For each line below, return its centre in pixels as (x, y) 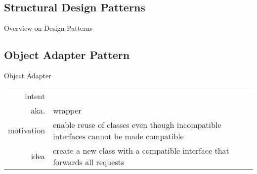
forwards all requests (89, 162)
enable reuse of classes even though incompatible (137, 124)
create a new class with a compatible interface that (141, 150)
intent (35, 96)
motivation (27, 130)
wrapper (67, 110)
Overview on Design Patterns (48, 28)
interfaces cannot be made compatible (118, 136)
